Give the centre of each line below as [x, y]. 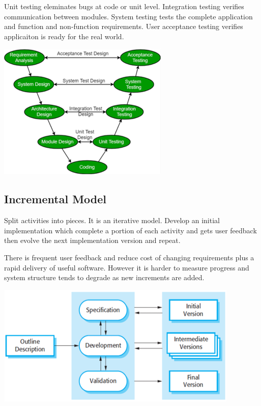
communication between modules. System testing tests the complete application [128, 16]
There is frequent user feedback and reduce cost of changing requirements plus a [129, 257]
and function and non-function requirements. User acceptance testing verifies [124, 26]
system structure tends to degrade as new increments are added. [104, 277]
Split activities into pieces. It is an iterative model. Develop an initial [112, 220]
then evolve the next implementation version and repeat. [92, 240]
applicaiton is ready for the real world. [64, 36]
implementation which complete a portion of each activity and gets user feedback [130, 230]
